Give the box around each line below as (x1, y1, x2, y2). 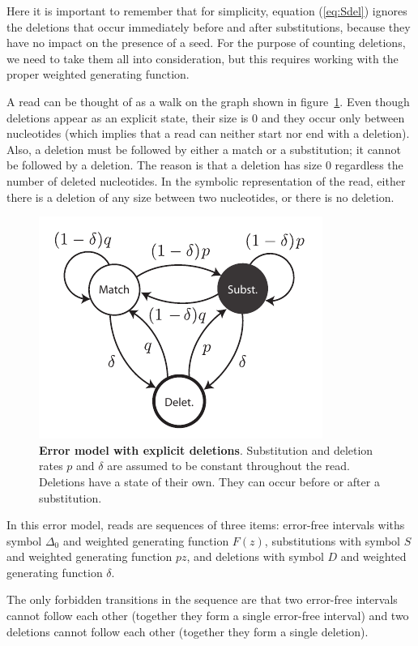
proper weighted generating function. (6, 66, 190, 83)
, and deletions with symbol (186, 548, 324, 565)
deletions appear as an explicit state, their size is (6, 109, 249, 126)
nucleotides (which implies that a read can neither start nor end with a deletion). (6, 125, 410, 142)
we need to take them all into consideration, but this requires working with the (6, 49, 399, 66)
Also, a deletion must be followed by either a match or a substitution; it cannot (6, 140, 401, 157)
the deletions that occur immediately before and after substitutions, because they (6, 18, 411, 35)
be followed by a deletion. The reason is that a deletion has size (6, 156, 322, 173)
